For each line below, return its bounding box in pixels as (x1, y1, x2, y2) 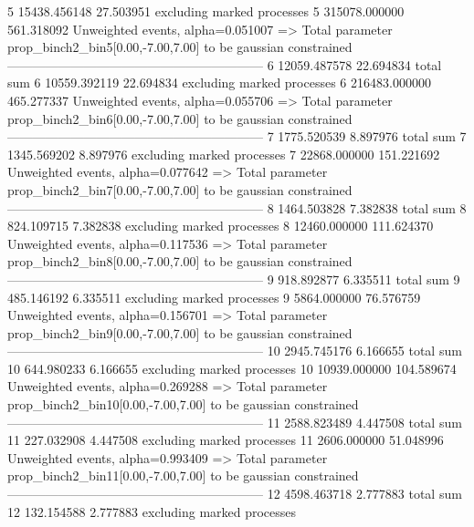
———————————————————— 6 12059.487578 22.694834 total (7, 55, 442, 74)
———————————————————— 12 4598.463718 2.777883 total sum (7, 484, 462, 503)
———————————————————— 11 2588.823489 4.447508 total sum (7, 412, 462, 431)
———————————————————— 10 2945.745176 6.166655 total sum (7, 341, 462, 360)
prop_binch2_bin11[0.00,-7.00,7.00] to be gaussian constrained (7, 466, 359, 485)
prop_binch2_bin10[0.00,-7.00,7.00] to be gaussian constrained (7, 395, 359, 414)
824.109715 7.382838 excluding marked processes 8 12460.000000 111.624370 (7, 216, 434, 235)
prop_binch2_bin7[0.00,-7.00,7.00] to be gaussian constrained (7, 180, 353, 199)
